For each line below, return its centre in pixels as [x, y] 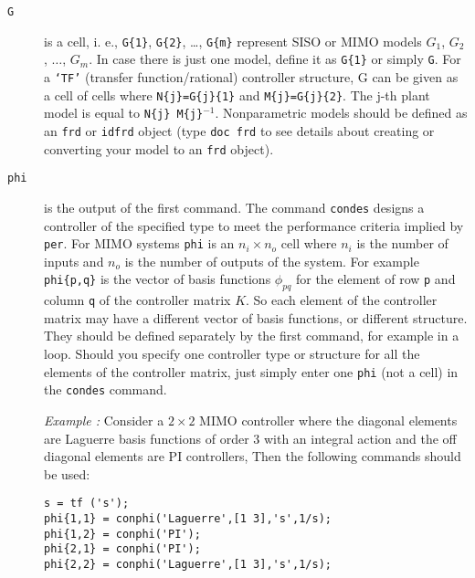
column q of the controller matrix [137, 300]
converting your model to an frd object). [159, 148]
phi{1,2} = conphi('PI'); [122, 534]
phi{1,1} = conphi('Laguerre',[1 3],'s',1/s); [188, 518]
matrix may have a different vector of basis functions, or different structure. [256, 317]
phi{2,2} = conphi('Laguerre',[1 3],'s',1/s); [188, 564]
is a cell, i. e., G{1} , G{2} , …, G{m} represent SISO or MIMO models [233, 41]
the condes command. [106, 389]
